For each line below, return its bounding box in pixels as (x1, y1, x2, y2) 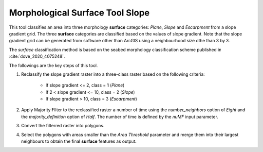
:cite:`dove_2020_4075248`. (9, 53, 65, 59)
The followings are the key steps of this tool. (9, 62, 98, 68)
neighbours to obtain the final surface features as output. (21, 138, 137, 144)
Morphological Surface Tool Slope (9, 7, 150, 18)
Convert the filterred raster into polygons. (21, 123, 105, 129)
